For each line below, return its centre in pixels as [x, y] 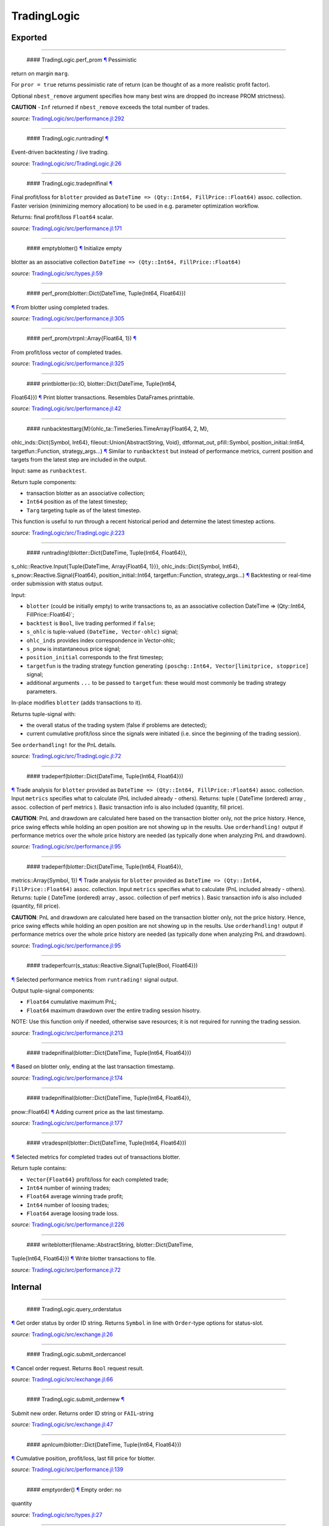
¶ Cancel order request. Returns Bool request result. [78, 1368]
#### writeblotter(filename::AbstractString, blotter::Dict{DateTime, [110, 1245]
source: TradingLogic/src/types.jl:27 [57, 1514]
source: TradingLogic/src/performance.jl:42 [66, 408]
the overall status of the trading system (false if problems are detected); [117, 725]
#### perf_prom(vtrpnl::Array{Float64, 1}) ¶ [82, 338]
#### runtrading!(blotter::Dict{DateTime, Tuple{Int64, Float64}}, [107, 553]
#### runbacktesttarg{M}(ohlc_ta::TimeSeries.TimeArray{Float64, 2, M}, [118, 429]
